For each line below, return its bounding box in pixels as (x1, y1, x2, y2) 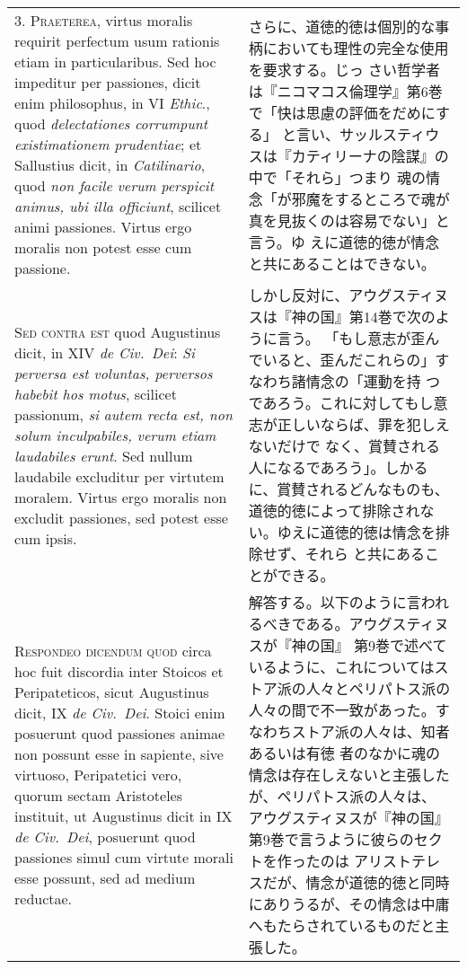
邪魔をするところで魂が (291, 188, 450, 209)
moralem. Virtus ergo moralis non (14, 486, 227, 507)
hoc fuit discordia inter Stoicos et (14, 660, 224, 682)
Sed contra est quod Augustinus (14, 321, 221, 342)
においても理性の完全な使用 (262, 37, 449, 58)
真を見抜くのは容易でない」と (248, 209, 450, 231)
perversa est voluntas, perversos (14, 362, 213, 383)
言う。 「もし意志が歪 (277, 328, 426, 348)
